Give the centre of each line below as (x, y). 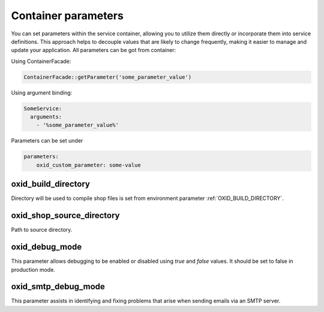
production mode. (33, 269)
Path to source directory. (42, 230)
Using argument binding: (42, 92)
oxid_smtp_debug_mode (58, 287)
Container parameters (67, 16)
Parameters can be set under (47, 141)
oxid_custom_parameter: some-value (88, 165)
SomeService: (43, 108)
